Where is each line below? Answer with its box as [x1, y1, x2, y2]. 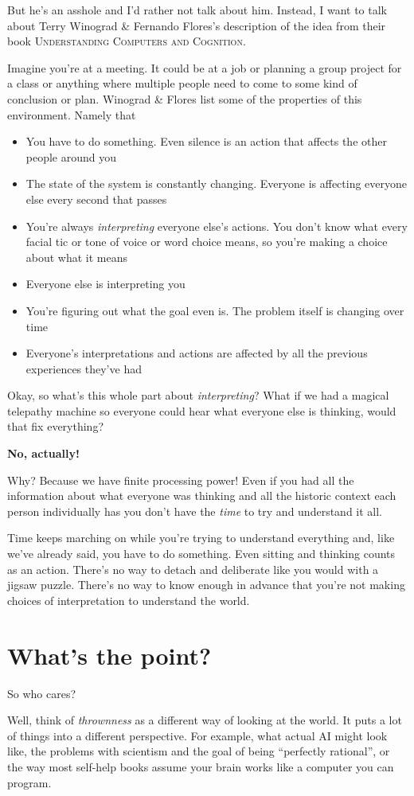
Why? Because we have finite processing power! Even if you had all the [7, 471, 354, 488]
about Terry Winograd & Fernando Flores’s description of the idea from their [7, 17, 386, 33]
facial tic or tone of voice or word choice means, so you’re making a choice [25, 233, 388, 250]
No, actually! [7, 445, 80, 462]
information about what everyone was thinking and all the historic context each [7, 487, 396, 504]
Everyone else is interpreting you [25, 275, 186, 292]
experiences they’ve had [25, 360, 142, 377]
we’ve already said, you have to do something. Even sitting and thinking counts [7, 545, 396, 562]
